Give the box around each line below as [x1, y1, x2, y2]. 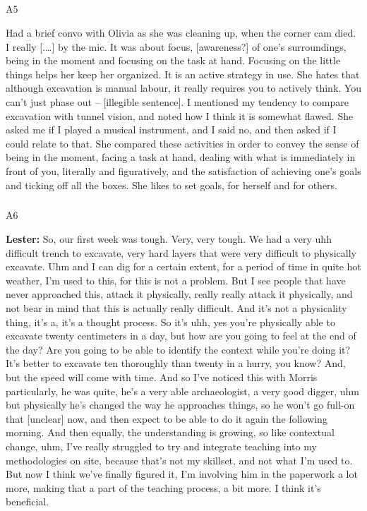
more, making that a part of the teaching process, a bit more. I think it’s [6, 480, 321, 495]
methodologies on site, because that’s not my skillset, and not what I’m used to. [6, 452, 353, 467]
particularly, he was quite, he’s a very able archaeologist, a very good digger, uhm [6, 383, 359, 398]
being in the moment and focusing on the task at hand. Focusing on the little [6, 53, 341, 68]
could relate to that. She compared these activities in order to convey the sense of [6, 136, 359, 150]
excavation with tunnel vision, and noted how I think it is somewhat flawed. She [6, 108, 354, 123]
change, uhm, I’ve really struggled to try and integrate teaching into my [6, 438, 317, 453]
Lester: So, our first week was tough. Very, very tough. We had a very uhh [6, 232, 332, 246]
